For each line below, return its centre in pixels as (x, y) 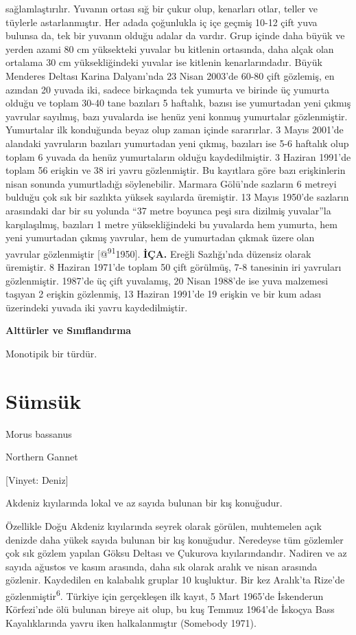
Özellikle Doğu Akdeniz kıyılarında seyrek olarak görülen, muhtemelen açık (164, 526)
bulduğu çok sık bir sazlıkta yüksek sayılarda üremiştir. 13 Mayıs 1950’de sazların (177, 197)
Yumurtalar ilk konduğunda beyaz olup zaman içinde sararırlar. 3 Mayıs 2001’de (175, 130)
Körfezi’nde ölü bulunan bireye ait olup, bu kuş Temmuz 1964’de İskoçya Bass (170, 609)
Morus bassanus (39, 433)
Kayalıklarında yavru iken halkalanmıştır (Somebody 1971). (131, 622)
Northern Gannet (42, 457)
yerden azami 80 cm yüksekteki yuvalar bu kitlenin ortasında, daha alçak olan (170, 48)
